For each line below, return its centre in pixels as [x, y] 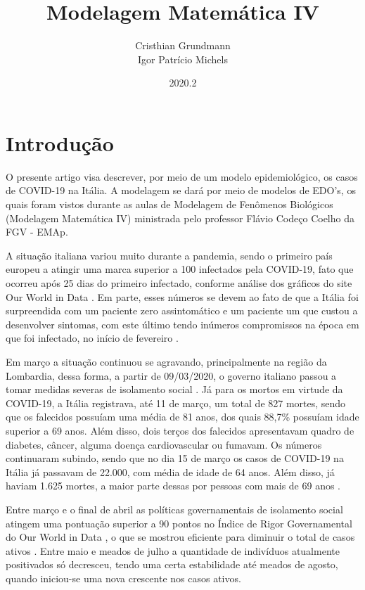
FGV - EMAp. [37, 232]
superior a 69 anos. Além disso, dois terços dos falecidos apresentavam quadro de [180, 430]
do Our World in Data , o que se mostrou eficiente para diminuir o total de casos [180, 537]
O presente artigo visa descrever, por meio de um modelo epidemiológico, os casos [182, 176]
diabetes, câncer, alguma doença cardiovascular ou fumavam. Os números [164, 444]
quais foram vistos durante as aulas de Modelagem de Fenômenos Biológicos [169, 204]
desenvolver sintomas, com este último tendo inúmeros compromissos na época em [182, 324]
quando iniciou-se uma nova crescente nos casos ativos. [123, 578]
